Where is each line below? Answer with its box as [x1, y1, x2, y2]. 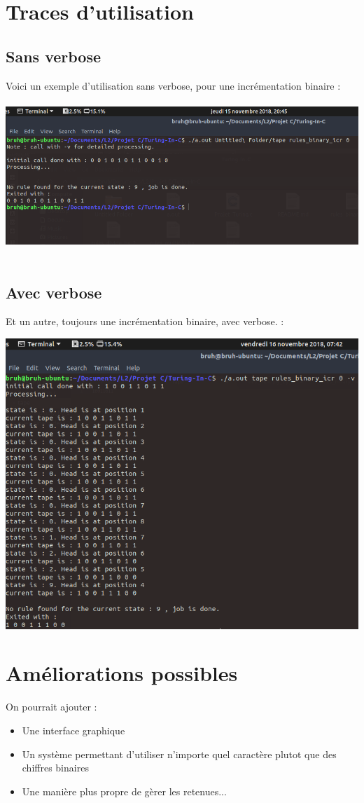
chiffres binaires [22, 760, 89, 775]
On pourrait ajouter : [6, 699, 97, 714]
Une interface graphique [22, 722, 125, 737]
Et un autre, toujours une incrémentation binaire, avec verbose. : [6, 314, 284, 329]
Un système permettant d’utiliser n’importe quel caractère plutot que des [22, 746, 337, 761]
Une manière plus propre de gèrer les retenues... [22, 783, 227, 798]
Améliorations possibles [6, 659, 238, 687]
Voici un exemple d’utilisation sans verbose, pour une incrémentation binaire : [6, 78, 341, 92]
